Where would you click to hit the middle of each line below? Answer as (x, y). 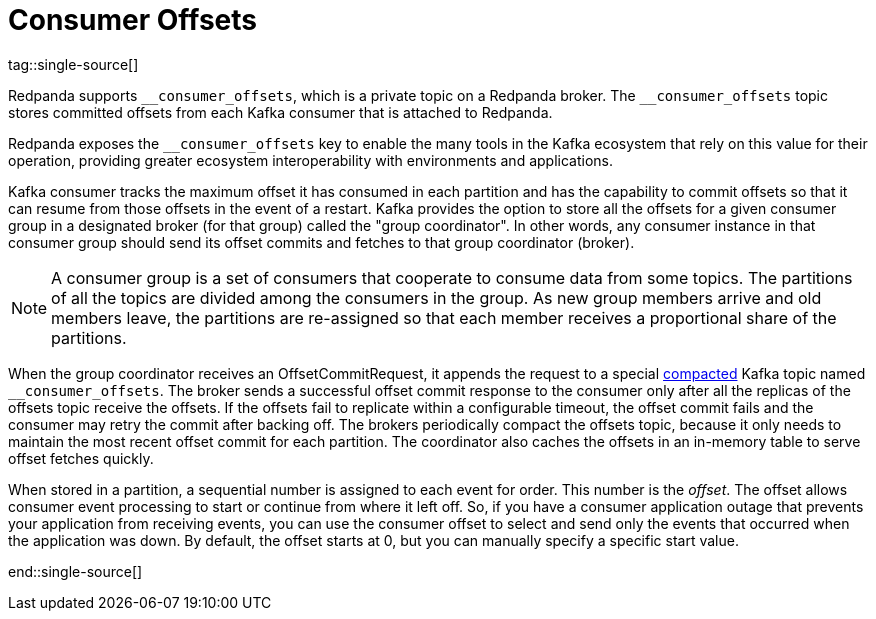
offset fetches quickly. (81, 458)
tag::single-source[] (73, 64)
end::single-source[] (75, 571)
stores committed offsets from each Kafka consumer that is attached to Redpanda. (280, 112)
